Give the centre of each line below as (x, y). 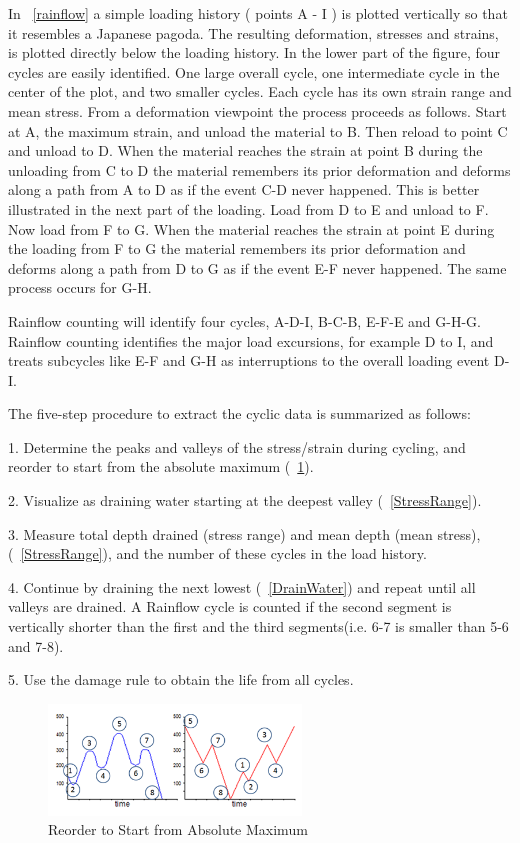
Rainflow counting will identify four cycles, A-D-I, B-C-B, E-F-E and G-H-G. (245, 320)
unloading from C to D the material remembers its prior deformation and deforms (259, 169)
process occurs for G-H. (80, 287)
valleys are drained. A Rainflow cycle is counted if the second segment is (230, 606)
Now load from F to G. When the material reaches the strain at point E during (251, 228)
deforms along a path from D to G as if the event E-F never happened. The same (257, 267)
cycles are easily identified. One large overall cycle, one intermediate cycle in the (254, 71)
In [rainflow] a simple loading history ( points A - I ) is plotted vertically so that (258, 13)
